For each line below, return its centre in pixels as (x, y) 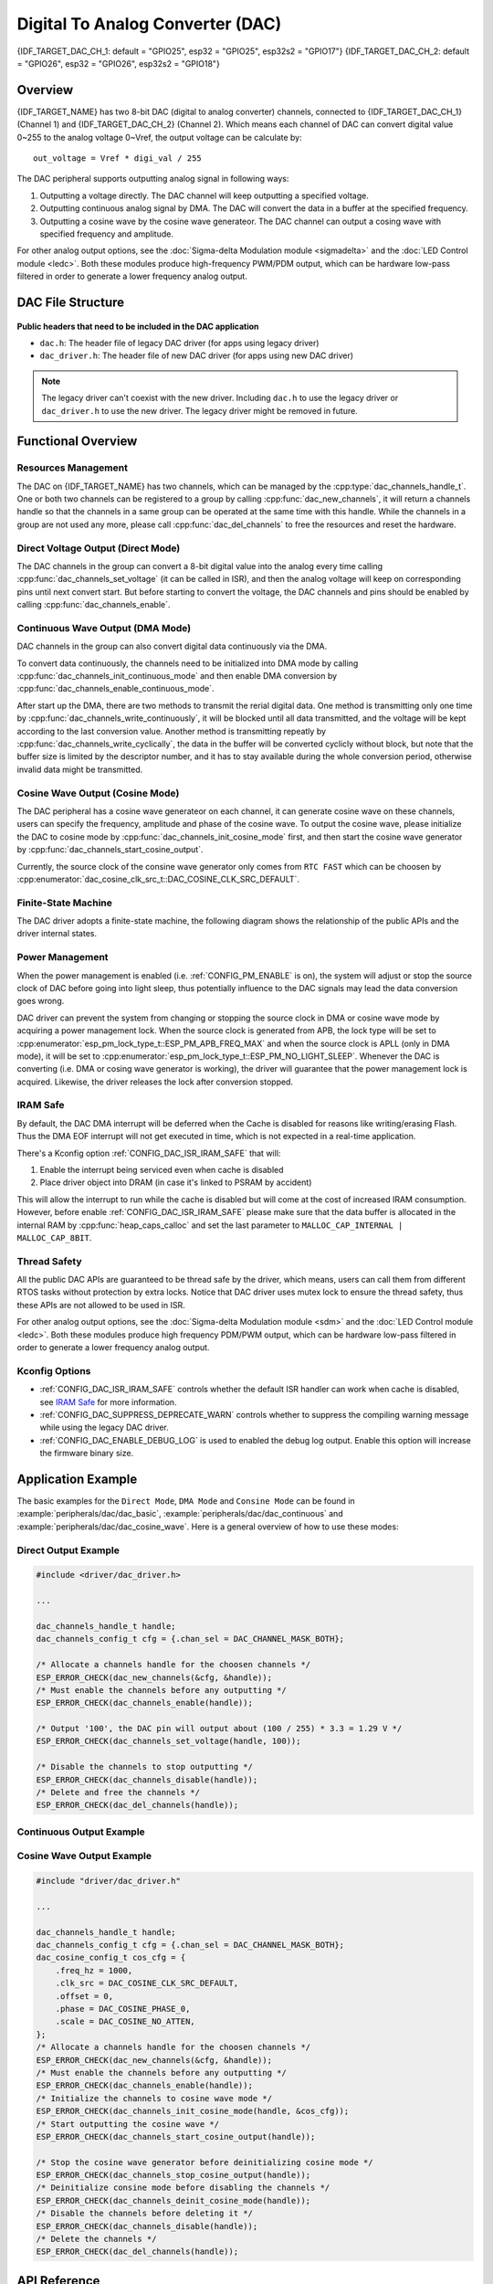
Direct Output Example (68, 1550)
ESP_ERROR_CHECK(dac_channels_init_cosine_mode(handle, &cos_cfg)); (193, 2111)
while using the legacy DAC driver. (104, 1427)
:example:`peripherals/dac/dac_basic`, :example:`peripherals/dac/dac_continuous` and (180, 1514)
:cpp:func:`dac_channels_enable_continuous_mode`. (115, 689)
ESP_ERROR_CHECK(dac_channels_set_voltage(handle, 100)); (168, 1741)
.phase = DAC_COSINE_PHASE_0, (123, 2009)
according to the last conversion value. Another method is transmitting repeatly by (172, 731)
